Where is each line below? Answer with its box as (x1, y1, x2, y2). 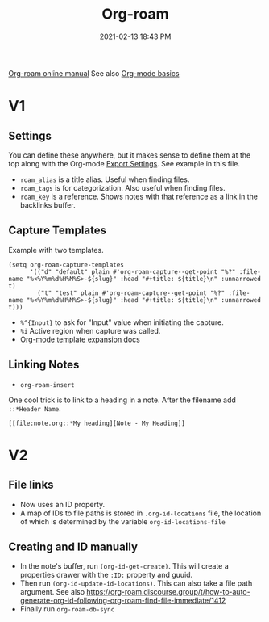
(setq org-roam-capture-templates (8, 260, 125, 269)
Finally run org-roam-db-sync (19, 604, 115, 614)
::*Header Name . (8, 403, 62, 413)
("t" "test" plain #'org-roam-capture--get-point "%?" (37, 288, 226, 297)
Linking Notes (8, 358, 80, 372)
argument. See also (19, 587, 85, 597)
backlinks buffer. (19, 200, 76, 210)
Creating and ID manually (8, 540, 139, 553)
